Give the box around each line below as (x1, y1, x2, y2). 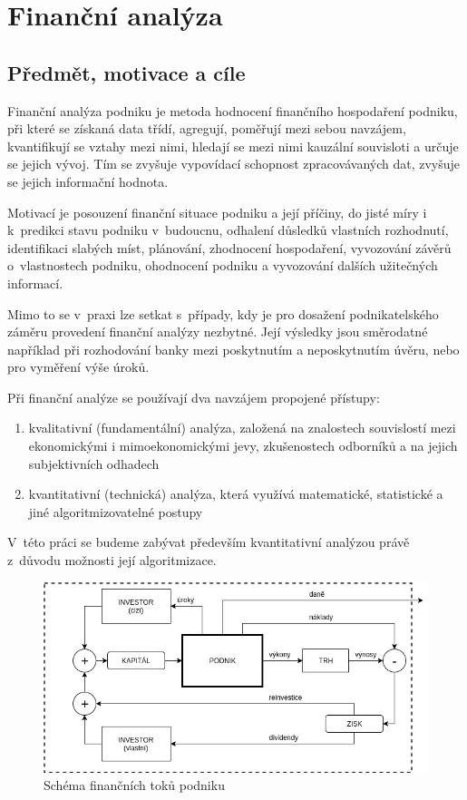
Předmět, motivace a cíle (7, 58, 246, 86)
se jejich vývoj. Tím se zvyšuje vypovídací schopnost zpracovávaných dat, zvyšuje (7, 154, 461, 173)
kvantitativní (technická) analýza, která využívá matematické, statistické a (28, 484, 443, 503)
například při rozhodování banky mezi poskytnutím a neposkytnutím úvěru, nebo (7, 339, 460, 358)
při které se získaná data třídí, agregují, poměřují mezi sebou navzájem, (7, 119, 406, 138)
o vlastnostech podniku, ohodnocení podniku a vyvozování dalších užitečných (7, 256, 438, 275)
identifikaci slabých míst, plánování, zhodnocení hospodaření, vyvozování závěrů (7, 238, 452, 257)
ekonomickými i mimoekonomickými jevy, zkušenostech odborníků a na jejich (28, 436, 458, 455)
